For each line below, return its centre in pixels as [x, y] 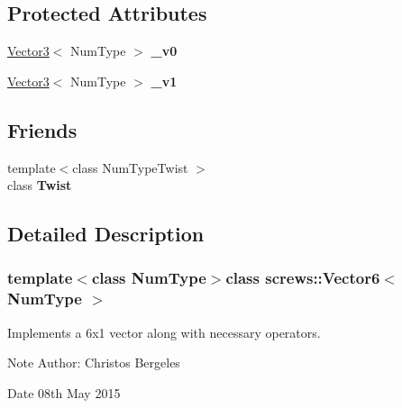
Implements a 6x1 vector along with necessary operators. [164, 332]
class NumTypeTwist [130, 167]
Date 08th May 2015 [64, 392]
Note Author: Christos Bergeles [94, 363]
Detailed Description [106, 234]
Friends [42, 129]
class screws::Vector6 [303, 278]
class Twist [40, 185]
